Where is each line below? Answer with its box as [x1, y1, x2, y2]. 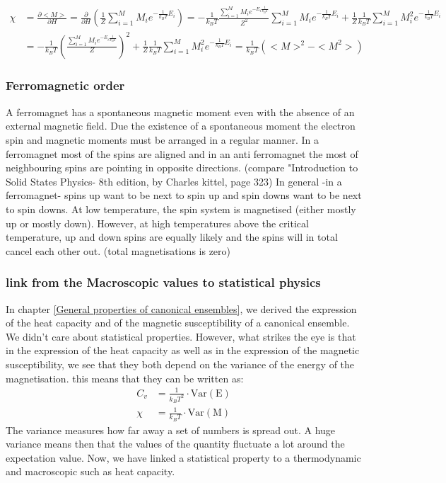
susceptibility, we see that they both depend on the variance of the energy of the [6, 356, 355, 371]
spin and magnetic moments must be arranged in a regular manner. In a [6, 132, 319, 147]
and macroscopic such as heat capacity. [6, 464, 175, 479]
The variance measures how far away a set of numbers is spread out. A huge [6, 422, 336, 437]
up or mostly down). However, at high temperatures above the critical [6, 215, 309, 230]
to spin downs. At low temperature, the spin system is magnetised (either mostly [6, 201, 356, 216]
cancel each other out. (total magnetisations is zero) [6, 243, 230, 258]
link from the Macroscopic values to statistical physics [6, 273, 321, 291]
